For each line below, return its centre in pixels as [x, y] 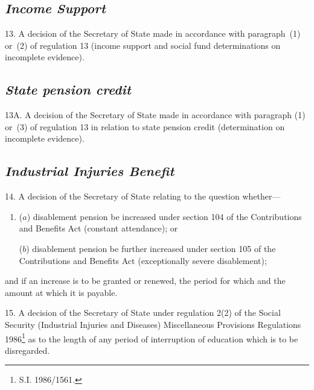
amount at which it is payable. [61, 292]
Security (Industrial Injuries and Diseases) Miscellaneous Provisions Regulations [153, 324]
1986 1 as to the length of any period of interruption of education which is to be [152, 338]
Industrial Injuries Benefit [90, 171]
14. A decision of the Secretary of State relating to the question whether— [143, 196]
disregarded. [27, 350]
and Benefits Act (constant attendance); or [98, 228]
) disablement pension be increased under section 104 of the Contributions [164, 216]
